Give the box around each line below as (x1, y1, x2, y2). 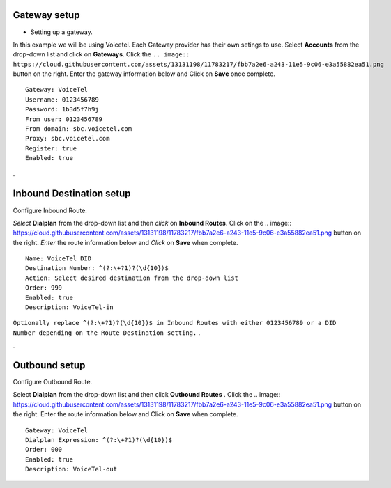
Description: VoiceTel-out (25, 465, 118, 473)
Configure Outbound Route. (13, 378, 93, 386)
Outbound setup (13, 359, 86, 371)
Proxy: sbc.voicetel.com (25, 134, 110, 143)
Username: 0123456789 (25, 95, 99, 104)
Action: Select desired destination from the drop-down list (25, 274, 238, 282)
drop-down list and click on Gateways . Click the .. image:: (13, 50, 190, 58)
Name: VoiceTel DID (25, 255, 92, 262)
